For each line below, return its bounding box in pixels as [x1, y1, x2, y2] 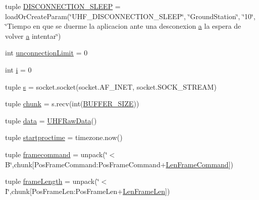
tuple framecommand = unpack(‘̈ [5, 149, 108, 159]
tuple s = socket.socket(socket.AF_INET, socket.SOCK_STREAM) [5, 81, 217, 92]
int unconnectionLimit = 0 [5, 47, 88, 58]
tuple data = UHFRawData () [5, 115, 97, 125]
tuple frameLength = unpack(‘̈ [5, 176, 99, 186]
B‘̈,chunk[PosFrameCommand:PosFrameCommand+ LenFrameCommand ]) [5, 159, 234, 169]
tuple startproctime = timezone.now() [5, 132, 123, 143]
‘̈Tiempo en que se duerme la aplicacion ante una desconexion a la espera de [5, 21, 241, 31]
